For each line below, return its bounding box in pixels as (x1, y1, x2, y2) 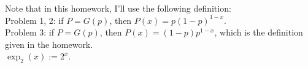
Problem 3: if (5, 26, 54, 39)
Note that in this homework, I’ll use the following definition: (5, 2, 231, 14)
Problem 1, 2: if (5, 13, 64, 26)
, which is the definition (214, 26, 303, 39)
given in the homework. (5, 37, 93, 50)
